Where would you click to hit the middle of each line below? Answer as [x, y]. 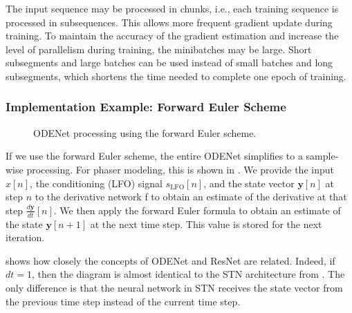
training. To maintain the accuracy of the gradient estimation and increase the [172, 36]
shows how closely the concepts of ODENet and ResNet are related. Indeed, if [170, 260]
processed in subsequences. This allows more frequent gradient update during [169, 22]
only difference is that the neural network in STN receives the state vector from [174, 287]
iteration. [25, 237]
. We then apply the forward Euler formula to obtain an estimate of [197, 210]
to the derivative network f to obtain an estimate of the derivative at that [191, 197]
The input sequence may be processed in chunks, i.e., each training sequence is [172, 8]
